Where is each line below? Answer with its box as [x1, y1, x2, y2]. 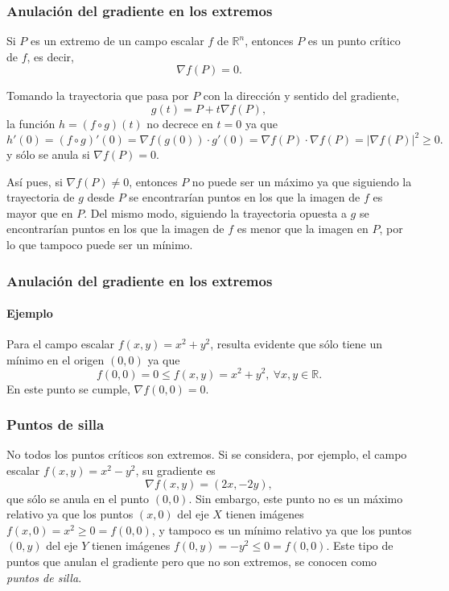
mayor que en [6, 204, 73, 221]
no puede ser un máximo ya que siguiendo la [192, 173, 412, 189]
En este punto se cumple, [6, 380, 130, 397]
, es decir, [27, 48, 74, 65]
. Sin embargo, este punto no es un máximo [188, 489, 403, 506]
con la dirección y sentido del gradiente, [203, 87, 400, 104]
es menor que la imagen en [237, 220, 369, 237]
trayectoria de [6, 189, 75, 206]
